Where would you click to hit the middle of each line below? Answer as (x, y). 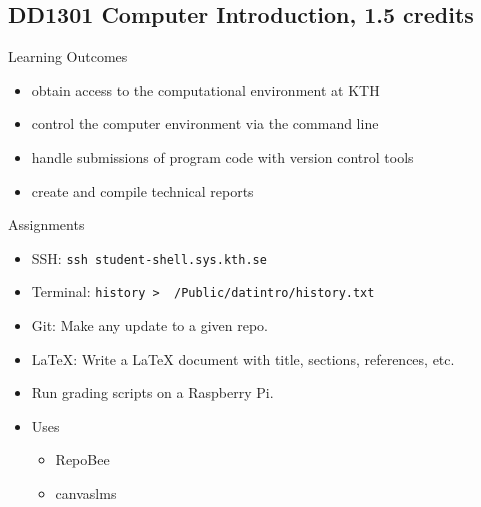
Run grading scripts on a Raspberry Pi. (152, 392)
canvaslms (86, 493)
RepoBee (82, 459)
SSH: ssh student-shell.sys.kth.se (149, 257)
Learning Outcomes (68, 56)
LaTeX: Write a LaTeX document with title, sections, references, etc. (243, 358)
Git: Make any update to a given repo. (150, 325)
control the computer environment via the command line (205, 123)
